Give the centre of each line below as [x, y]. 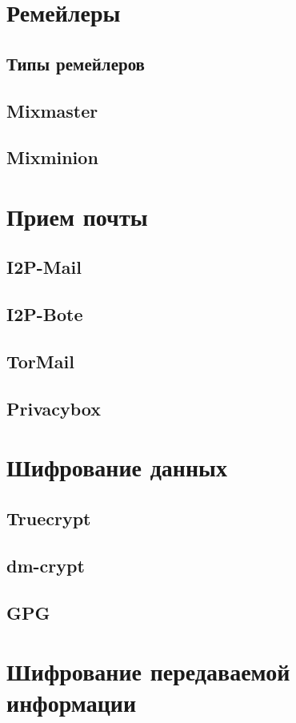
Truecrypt [49, 518]
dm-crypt [46, 565]
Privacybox [54, 408]
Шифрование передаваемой [148, 671]
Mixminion [52, 157]
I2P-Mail [44, 267]
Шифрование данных [117, 467]
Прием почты [77, 216]
